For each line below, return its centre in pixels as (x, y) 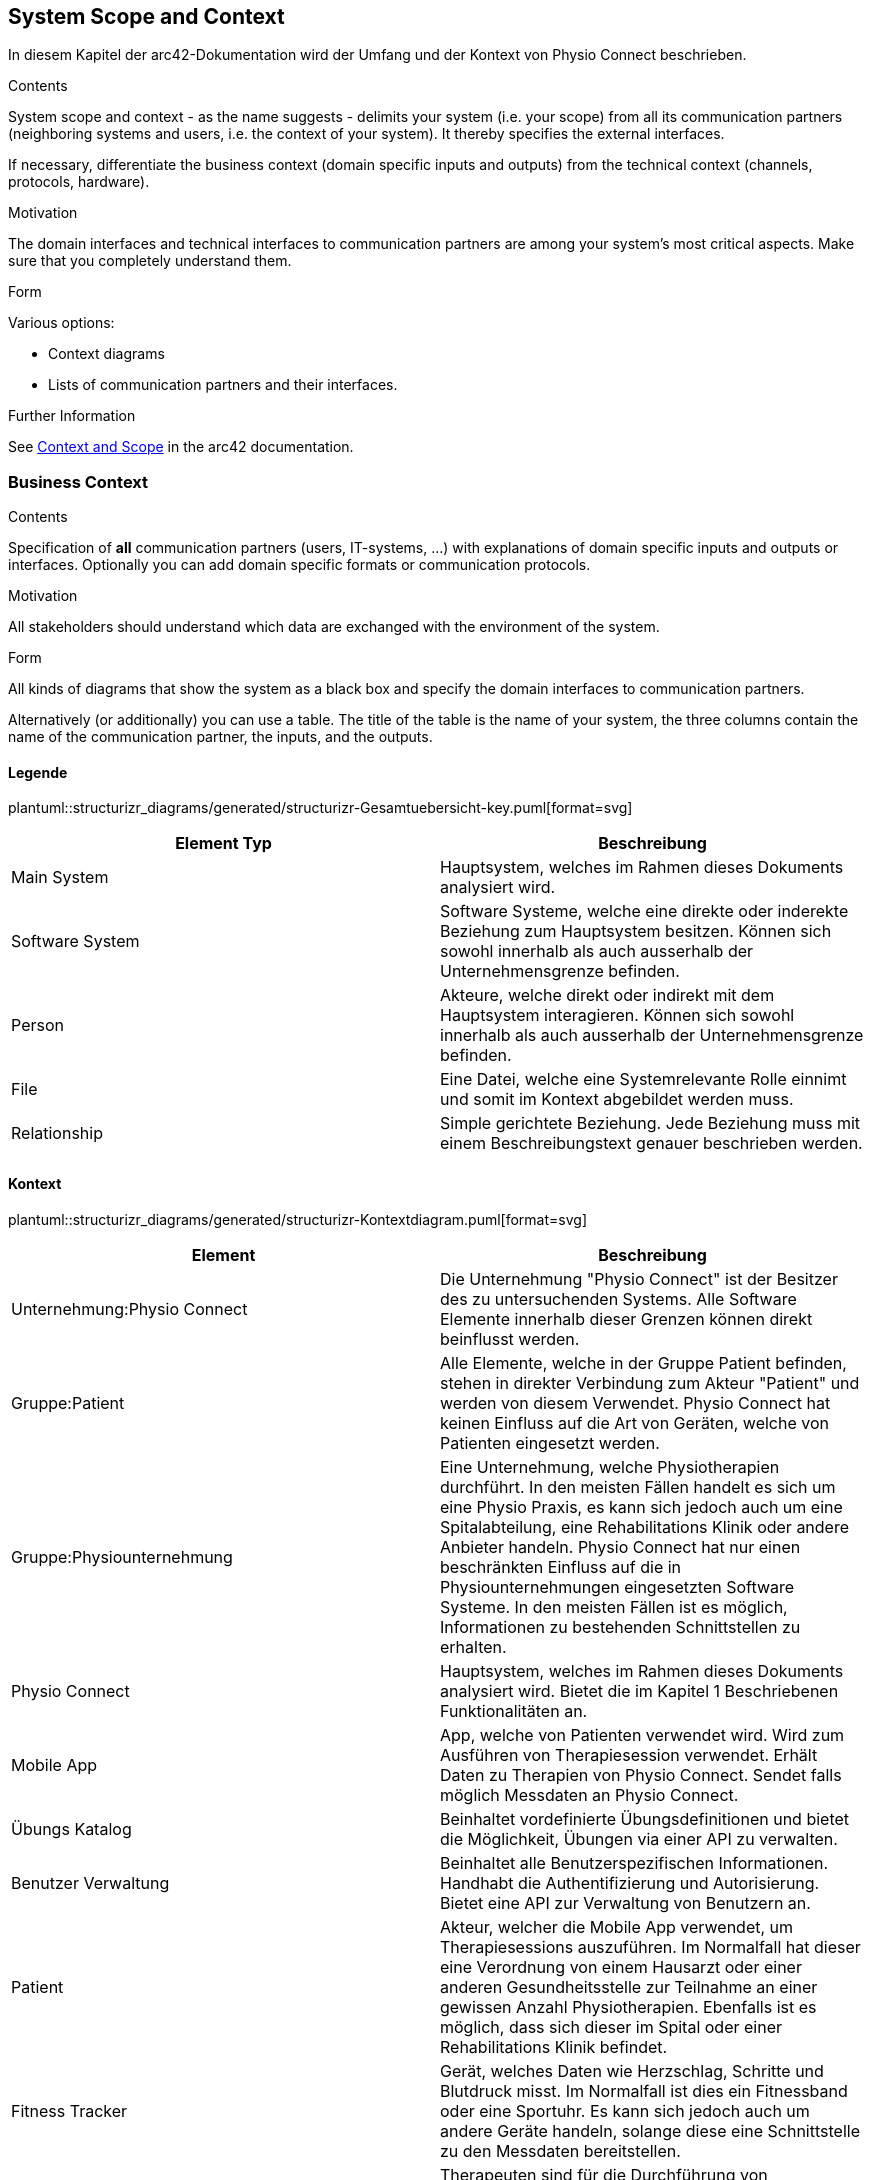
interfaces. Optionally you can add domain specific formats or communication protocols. (299, 565)
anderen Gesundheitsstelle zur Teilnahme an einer (629, 1986)
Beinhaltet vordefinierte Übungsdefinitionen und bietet (645, 1818)
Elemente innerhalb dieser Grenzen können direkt (626, 1318)
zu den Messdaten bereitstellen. (560, 2150)
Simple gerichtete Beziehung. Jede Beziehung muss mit (650, 1123)
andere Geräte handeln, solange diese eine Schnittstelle (650, 2130)
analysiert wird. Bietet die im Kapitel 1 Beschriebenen (639, 1690)
